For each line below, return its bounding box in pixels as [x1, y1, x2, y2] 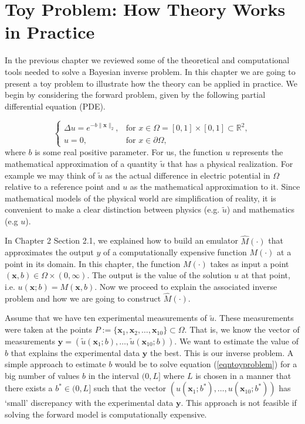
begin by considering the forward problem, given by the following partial [5, 88, 266, 101]
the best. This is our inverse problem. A [150, 346, 294, 358]
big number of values [5, 369, 80, 381]
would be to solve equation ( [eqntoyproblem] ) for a [114, 358, 297, 370]
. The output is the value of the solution [87, 269, 232, 281]
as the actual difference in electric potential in [105, 169, 270, 181]
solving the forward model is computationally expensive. [5, 408, 207, 420]
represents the [232, 146, 283, 158]
